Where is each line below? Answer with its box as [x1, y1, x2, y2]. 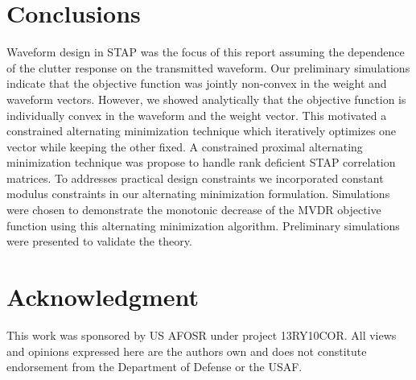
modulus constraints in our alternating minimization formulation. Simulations [6, 185, 390, 202]
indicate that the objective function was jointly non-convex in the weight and [6, 75, 387, 92]
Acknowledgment [6, 280, 199, 313]
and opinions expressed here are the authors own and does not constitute [6, 342, 367, 359]
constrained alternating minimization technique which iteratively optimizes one [6, 122, 397, 139]
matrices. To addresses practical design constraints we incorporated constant [6, 169, 384, 186]
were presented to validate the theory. [6, 233, 192, 250]
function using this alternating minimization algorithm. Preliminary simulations [6, 217, 400, 233]
